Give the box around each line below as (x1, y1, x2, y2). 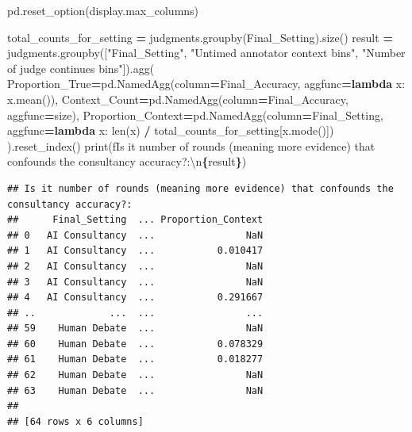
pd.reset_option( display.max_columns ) (7, 2, 199, 18)
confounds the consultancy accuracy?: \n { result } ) (7, 153, 247, 170)
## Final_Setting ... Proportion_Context (7, 214, 264, 226)
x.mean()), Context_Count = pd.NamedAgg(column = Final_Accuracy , (7, 90, 348, 107)
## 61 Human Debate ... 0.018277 (7, 354, 264, 365)
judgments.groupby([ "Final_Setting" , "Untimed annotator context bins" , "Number (7, 44, 406, 61)
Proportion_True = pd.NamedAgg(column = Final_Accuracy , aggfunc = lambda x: (7, 75, 406, 92)
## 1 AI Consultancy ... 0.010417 (7, 245, 264, 257)
